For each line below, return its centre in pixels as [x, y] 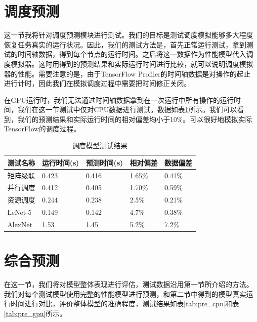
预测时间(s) [104, 162]
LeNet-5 [20, 212]
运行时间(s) [61, 162]
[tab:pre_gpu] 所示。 [35, 313]
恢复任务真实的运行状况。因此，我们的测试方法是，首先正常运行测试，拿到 [125, 44]
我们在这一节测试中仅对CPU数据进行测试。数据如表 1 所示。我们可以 [127, 109]
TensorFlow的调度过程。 [42, 129]
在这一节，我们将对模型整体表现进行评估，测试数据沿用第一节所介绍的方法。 [128, 284]
